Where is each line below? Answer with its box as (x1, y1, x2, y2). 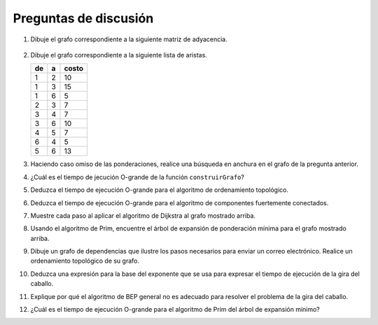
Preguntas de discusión (13, 11, 154, 26)
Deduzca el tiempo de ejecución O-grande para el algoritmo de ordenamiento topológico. (30, 186, 288, 194)
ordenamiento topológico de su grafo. (30, 256, 140, 265)
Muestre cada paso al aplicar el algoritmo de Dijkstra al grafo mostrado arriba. (30, 211, 255, 220)
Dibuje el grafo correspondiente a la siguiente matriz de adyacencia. (30, 35, 227, 43)
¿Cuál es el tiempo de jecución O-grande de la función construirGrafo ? (30, 172, 245, 181)
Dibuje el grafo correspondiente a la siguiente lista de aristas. (30, 50, 208, 59)
